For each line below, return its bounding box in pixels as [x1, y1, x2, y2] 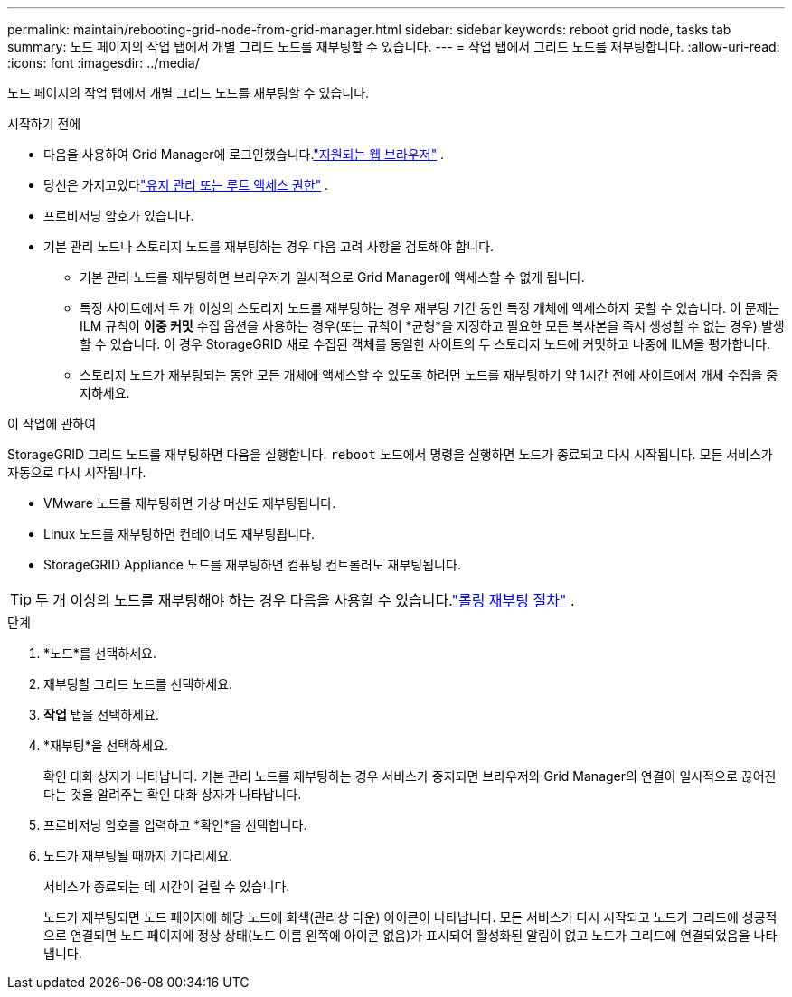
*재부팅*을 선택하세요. [43, 738, 168, 753]
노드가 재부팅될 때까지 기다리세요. [43, 848, 233, 863]
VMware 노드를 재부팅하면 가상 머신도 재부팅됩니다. [43, 495, 336, 511]
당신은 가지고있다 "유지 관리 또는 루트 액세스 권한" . [43, 177, 329, 193]
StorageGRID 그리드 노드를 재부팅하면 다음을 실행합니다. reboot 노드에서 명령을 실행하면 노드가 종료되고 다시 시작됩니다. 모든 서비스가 [7, 447, 773, 462]
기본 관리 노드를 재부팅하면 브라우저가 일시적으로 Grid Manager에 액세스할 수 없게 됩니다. [80, 269, 585, 285]
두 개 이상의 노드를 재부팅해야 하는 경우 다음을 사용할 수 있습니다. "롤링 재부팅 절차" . [35, 591, 575, 609]
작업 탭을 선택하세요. [43, 707, 159, 722]
